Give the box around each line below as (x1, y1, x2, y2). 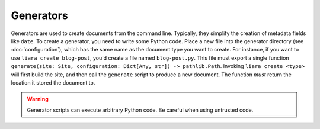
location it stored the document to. (11, 79, 95, 86)
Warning (27, 95, 49, 103)
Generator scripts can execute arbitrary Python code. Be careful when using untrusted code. (27, 107, 254, 114)
